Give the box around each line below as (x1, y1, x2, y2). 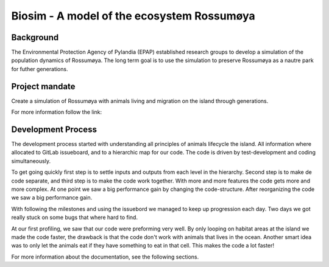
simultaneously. (11, 157, 51, 164)
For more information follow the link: (11, 108, 102, 116)
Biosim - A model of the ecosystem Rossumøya (11, 9, 255, 23)
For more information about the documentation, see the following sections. (11, 253, 199, 260)
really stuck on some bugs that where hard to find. (11, 213, 138, 221)
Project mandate (11, 81, 76, 91)
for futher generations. (11, 65, 68, 72)
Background (11, 32, 59, 43)
